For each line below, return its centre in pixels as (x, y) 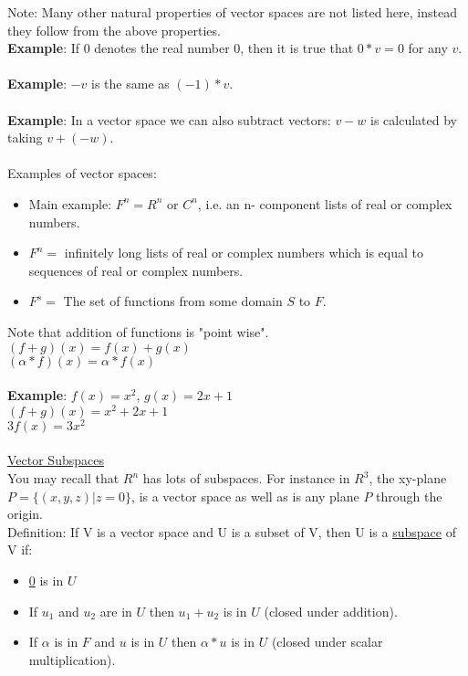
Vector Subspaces (56, 460)
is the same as (130, 84)
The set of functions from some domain (173, 301)
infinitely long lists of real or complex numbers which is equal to (244, 253)
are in (116, 611)
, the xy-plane (408, 478)
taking (25, 137)
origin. (25, 514)
